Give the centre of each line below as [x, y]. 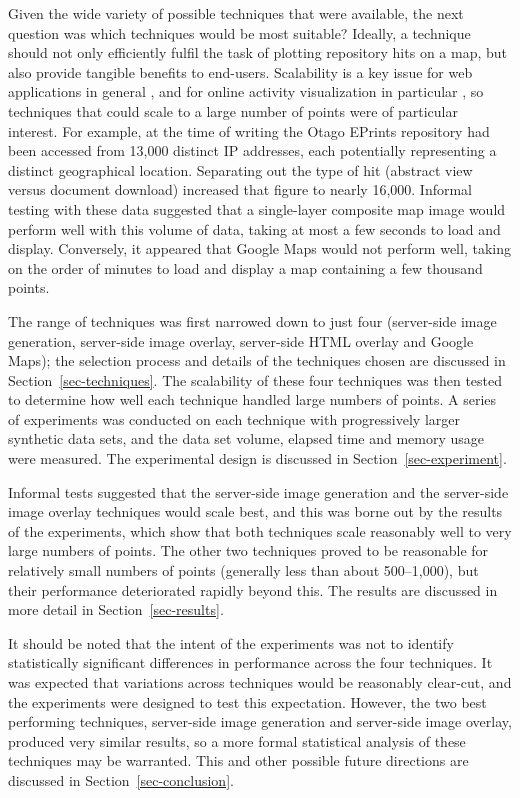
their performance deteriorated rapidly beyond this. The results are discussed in [253, 589]
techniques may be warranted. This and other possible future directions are [238, 760]
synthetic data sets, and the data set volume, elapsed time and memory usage [246, 438]
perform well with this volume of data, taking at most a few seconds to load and [254, 228]
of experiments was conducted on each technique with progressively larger [234, 418]
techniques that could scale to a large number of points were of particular [233, 110]
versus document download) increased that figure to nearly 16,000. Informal [240, 189]
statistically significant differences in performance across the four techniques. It [250, 662]
